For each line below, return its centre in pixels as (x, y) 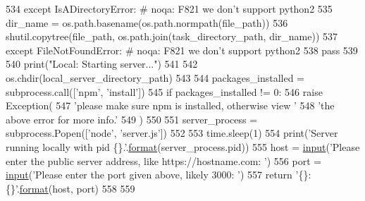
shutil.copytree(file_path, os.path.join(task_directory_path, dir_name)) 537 (172, 36)
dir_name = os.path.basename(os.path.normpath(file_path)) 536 (147, 22)
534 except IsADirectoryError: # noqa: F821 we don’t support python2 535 (169, 8)
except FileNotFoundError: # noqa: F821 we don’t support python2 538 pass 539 (182, 50)
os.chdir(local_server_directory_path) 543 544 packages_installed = (155, 77)
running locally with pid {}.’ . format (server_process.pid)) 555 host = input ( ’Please (183, 146)
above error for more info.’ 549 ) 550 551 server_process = (132, 119)
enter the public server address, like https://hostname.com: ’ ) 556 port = (164, 160)
